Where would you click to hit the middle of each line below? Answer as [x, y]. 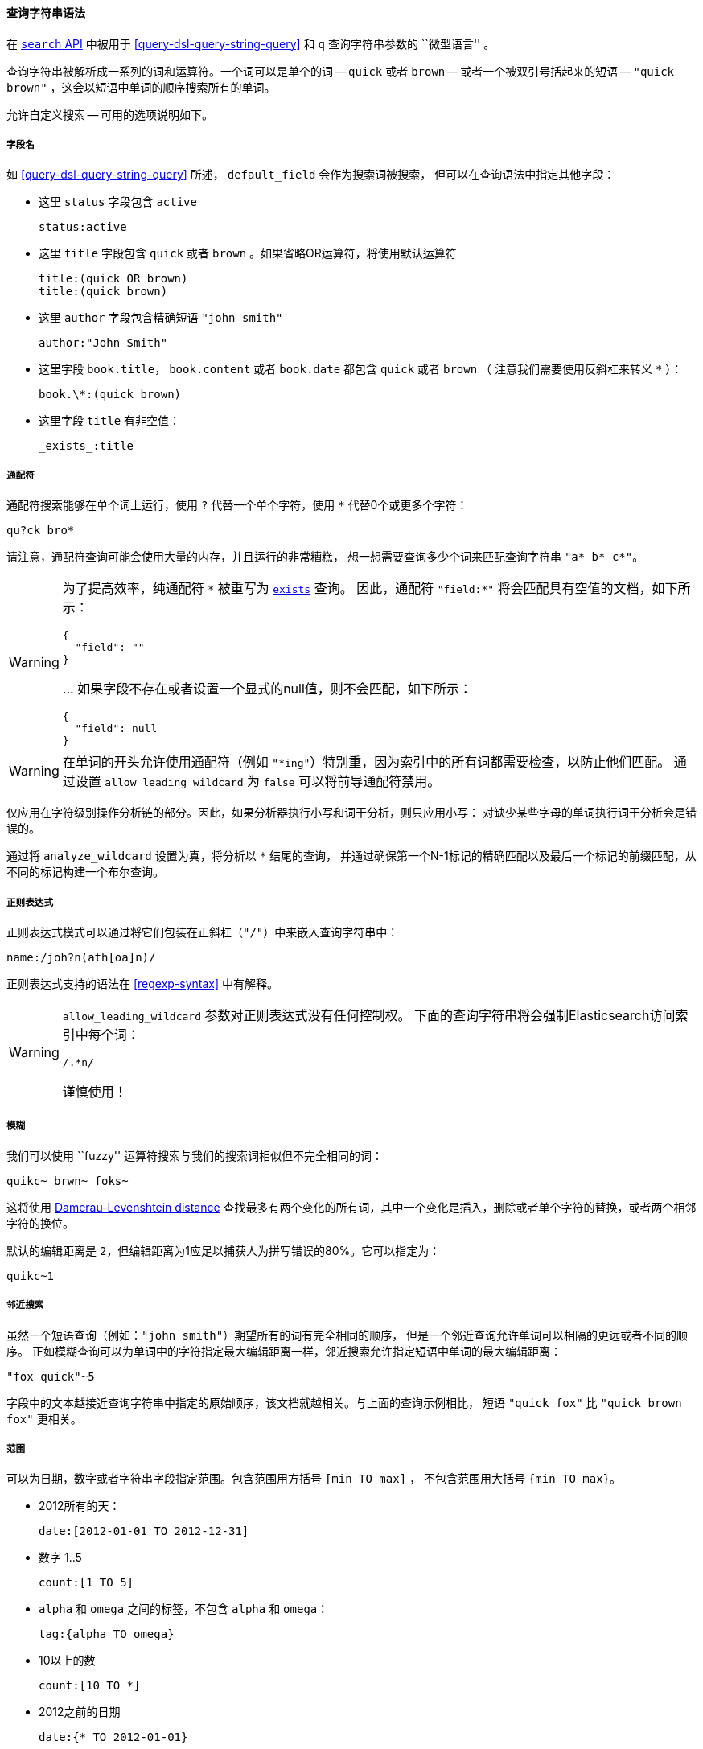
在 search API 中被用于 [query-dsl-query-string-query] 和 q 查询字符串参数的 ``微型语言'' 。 [251, 43]
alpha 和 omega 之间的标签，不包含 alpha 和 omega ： [184, 1609]
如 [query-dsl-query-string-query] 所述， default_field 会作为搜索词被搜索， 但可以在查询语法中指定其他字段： [311, 175]
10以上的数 [67, 1661]
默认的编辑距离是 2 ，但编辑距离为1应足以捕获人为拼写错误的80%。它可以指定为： [224, 1250]
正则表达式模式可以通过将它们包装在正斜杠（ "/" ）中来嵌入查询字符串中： [203, 932]
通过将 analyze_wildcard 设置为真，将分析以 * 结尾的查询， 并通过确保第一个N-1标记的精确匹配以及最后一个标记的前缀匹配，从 [351, 856]
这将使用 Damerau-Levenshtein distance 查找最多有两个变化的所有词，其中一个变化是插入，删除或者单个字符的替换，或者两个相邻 [351, 1207]
